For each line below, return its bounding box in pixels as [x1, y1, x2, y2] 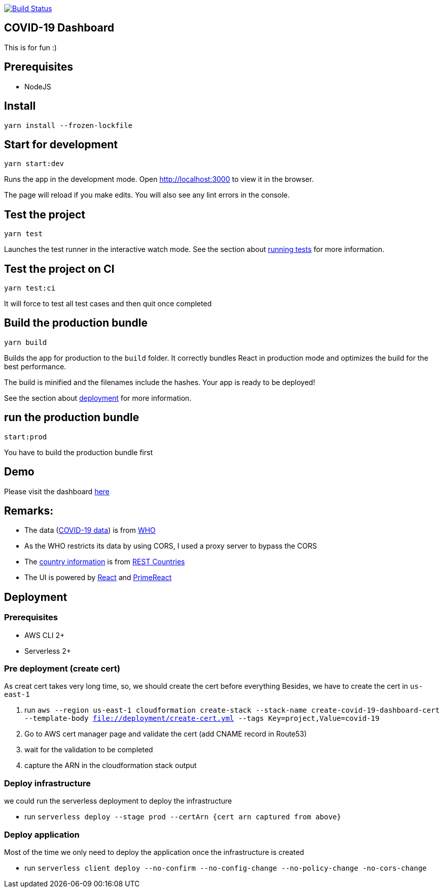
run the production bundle [4, 411, 139, 424]
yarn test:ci [4, 284, 56, 293]
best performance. [4, 362, 66, 371]
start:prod [4, 432, 47, 441]
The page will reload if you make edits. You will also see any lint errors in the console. [4, 190, 290, 200]
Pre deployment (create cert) [4, 663, 120, 674]
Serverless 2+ [24, 646, 71, 655]
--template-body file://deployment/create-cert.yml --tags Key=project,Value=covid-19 [24, 714, 380, 723]
